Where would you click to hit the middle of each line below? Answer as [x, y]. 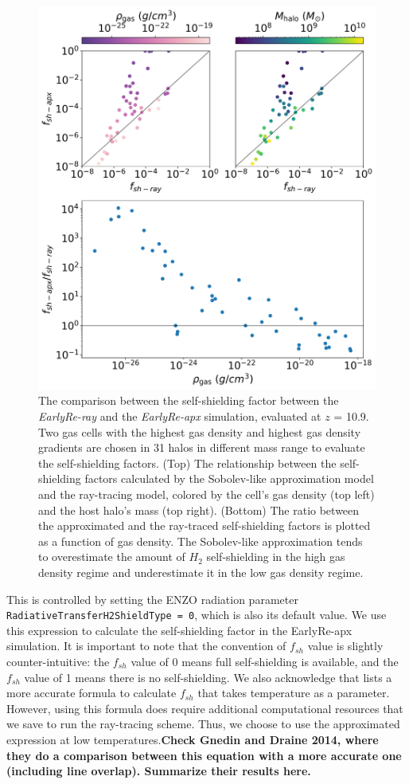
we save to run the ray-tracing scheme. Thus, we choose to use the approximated [203, 724]
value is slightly [345, 646]
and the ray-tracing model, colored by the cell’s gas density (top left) [206, 494]
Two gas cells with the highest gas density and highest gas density [200, 431]
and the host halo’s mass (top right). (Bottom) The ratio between [199, 510]
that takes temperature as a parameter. [294, 693]
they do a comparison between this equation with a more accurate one [204, 755]
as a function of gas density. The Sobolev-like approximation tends [201, 541]
